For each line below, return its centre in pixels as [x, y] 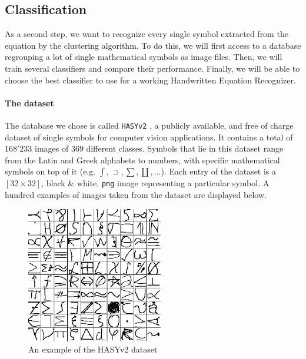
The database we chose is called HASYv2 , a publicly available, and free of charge [149, 125]
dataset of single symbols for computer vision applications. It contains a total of [149, 137]
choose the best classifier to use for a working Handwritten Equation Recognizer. [150, 80]
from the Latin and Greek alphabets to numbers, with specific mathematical [142, 160]
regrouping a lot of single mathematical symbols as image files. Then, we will [144, 57]
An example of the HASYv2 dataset [93, 349]
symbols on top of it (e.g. [50, 171]
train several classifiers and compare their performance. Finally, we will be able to [152, 68]
